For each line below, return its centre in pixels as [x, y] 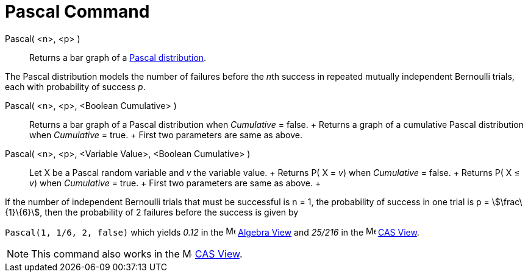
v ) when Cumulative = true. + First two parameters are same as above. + [175, 183]
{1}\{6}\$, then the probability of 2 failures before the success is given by [152, 212]
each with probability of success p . [75, 86]
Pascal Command [77, 12]
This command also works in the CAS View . [137, 254]
